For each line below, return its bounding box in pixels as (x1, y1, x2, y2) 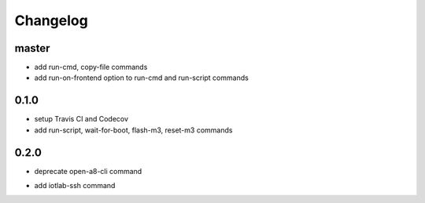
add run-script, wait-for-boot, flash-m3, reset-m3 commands (34, 125, 233, 135)
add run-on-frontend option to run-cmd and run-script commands (34, 73, 249, 82)
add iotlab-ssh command (34, 181, 116, 190)
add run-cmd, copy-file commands (34, 63, 148, 72)
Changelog (14, 12, 88, 29)
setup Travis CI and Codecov (34, 114, 129, 124)
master (14, 42, 50, 55)
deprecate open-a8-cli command (34, 166, 142, 176)
